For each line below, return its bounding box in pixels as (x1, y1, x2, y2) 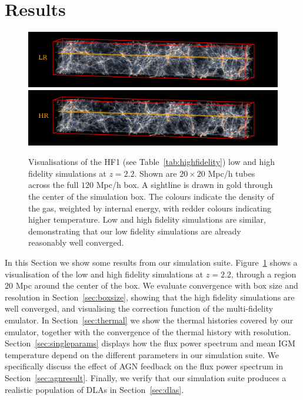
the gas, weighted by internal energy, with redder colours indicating (28, 201, 271, 214)
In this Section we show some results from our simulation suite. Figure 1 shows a (5, 256, 298, 269)
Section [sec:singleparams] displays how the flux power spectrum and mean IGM (5, 337, 295, 349)
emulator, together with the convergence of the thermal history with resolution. (5, 325, 291, 338)
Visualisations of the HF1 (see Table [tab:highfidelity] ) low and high (28, 156, 275, 168)
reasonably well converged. (28, 236, 124, 249)
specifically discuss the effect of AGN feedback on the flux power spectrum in (5, 360, 284, 372)
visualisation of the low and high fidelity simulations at (5, 267, 204, 280)
